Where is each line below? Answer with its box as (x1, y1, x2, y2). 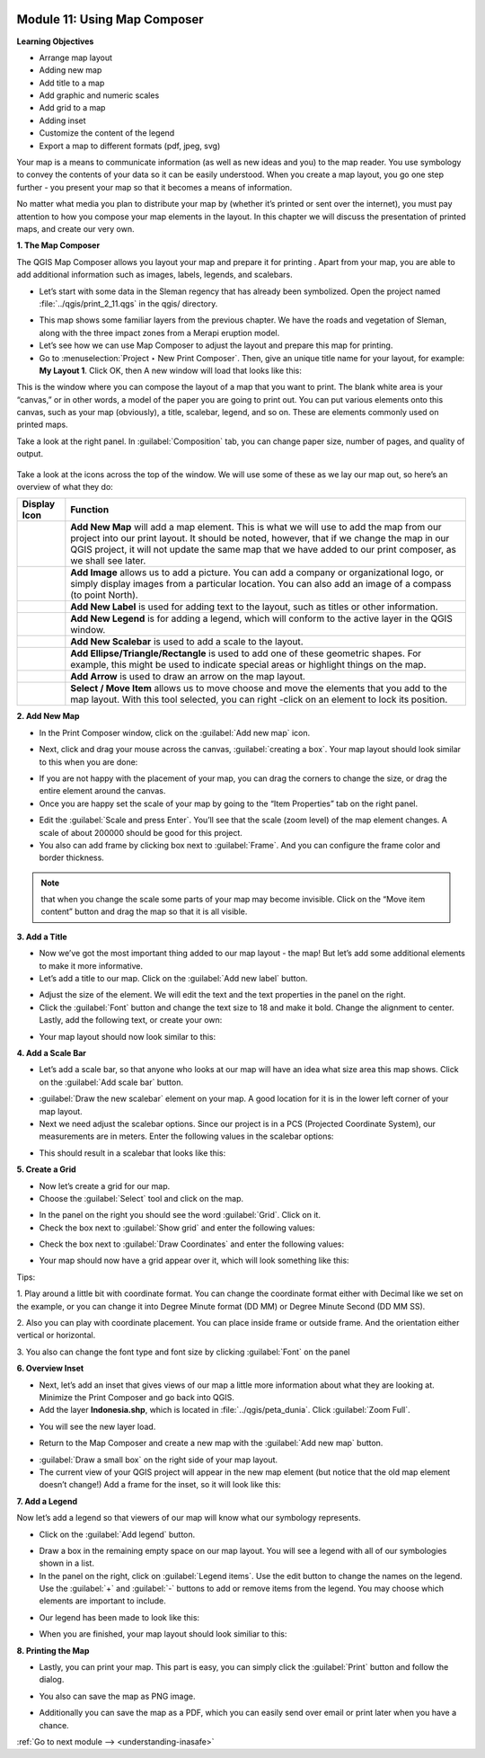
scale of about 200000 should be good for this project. (39, 827, 242, 838)
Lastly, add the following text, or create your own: (39, 1015, 223, 1025)
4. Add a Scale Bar (16, 1048, 87, 1058)
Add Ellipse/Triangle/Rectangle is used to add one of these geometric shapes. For (70, 647, 422, 660)
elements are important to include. (39, 1595, 166, 1606)
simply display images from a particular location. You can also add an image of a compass (70, 578, 453, 590)
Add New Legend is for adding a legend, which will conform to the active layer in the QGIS (70, 612, 453, 625)
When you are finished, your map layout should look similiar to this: (39, 1629, 287, 1639)
